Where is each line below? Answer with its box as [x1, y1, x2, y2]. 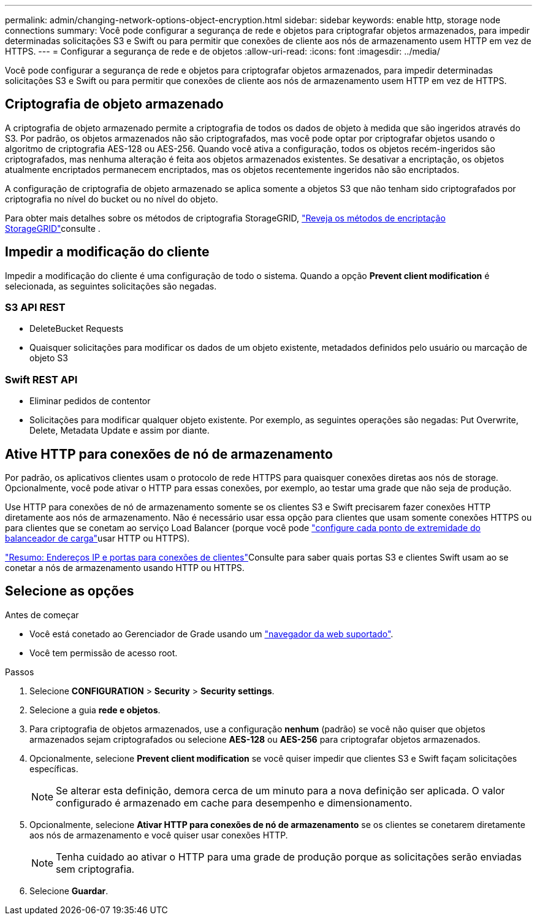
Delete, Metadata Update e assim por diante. [29, 425, 210, 436]
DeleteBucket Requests [29, 323, 124, 334]
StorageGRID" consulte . [5, 223, 101, 234]
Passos [5, 666, 34, 677]
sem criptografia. [56, 862, 135, 875]
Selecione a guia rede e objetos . [29, 704, 161, 715]
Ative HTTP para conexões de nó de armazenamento [5, 446, 333, 462]
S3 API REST [5, 301, 66, 314]
